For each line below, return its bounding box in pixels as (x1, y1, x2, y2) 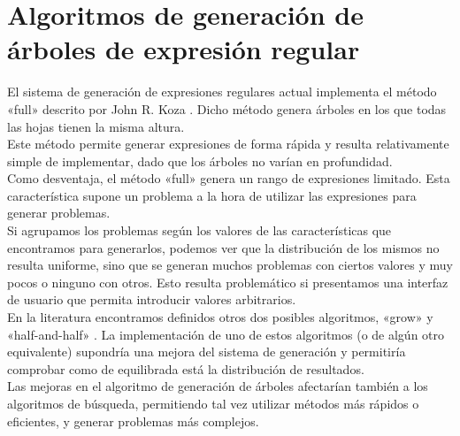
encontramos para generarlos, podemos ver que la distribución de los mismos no (7, 238, 440, 256)
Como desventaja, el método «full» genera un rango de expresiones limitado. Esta (7, 169, 450, 187)
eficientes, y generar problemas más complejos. (7, 411, 259, 430)
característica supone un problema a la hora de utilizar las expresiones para (7, 186, 417, 204)
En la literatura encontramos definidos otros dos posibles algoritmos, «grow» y (7, 308, 433, 326)
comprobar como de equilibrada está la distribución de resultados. (7, 359, 364, 378)
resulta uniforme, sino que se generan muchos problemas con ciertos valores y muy (7, 256, 453, 274)
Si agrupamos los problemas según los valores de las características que (7, 221, 392, 240)
